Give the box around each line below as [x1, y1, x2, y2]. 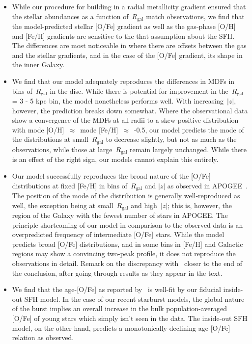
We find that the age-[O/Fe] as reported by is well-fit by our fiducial [12, 284, 221, 294]
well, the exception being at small [12, 200, 113, 210]
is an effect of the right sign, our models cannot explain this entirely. [12, 154, 219, 164]
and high [131, 200, 157, 210]
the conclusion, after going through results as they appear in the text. [12, 267, 223, 278]
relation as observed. [12, 332, 74, 343]
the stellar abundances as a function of [12, 11, 129, 21]
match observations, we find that [146, 11, 245, 21]
